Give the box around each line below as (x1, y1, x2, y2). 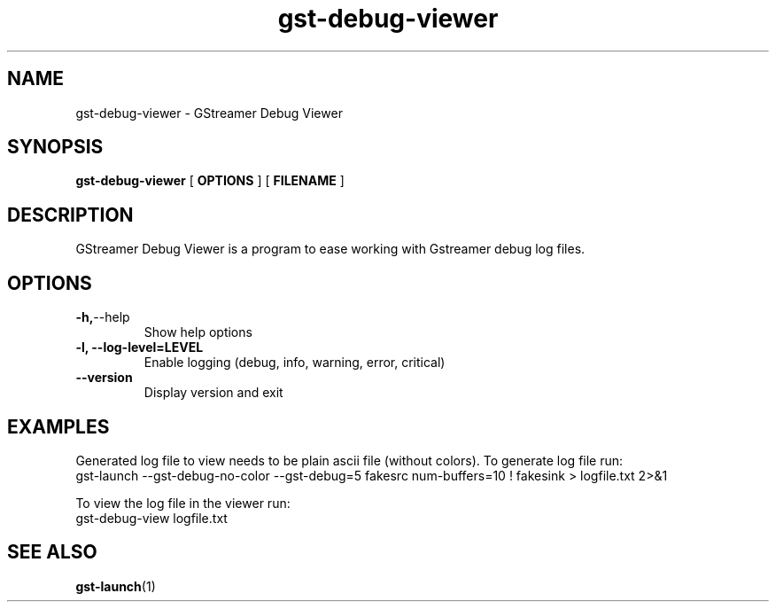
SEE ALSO (7, 541, 97, 564)
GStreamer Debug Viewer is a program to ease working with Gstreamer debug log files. (75, 241, 586, 257)
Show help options (144, 324, 252, 340)
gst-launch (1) (75, 578, 156, 594)
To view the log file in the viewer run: (75, 495, 291, 511)
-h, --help (75, 309, 130, 325)
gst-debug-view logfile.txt (75, 510, 228, 526)
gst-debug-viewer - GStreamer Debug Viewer (75, 105, 343, 121)
